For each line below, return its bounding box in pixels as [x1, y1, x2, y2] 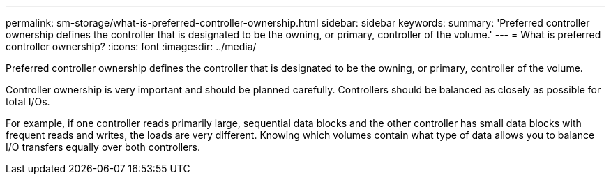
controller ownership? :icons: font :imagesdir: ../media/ [6, 40, 257, 52]
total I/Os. [6, 96, 50, 107]
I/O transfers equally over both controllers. [6, 141, 201, 153]
